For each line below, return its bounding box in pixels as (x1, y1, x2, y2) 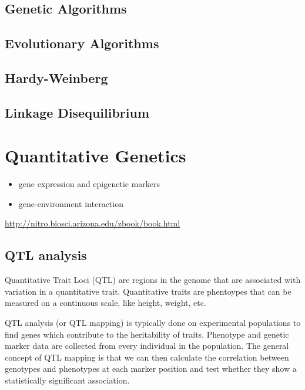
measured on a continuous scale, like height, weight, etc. (5, 296, 206, 309)
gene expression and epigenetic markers (18, 178, 160, 190)
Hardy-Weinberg (5, 68, 108, 86)
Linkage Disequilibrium (5, 103, 150, 121)
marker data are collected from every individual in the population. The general (5, 339, 289, 352)
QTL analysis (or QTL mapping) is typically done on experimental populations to (5, 316, 301, 329)
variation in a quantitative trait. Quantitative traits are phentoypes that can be (5, 285, 291, 297)
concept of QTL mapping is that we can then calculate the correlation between (5, 351, 289, 363)
